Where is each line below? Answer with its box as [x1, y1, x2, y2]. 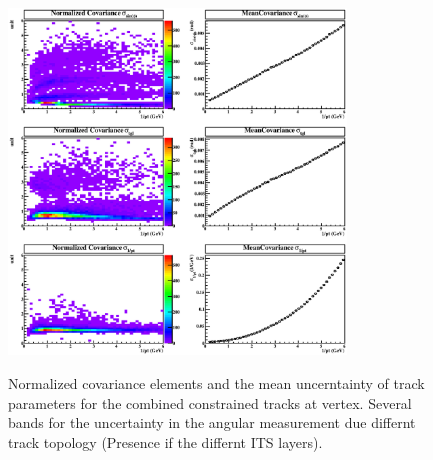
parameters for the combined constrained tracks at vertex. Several [8, 392, 412, 413]
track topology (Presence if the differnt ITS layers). [8, 431, 323, 452]
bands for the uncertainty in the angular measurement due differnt [8, 412, 416, 433]
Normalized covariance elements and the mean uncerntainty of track [8, 372, 425, 393]
